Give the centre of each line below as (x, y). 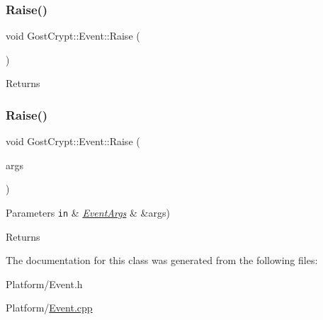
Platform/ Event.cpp (49, 308)
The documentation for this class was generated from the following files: (162, 260)
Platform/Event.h (44, 284)
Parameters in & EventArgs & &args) (88, 212)
